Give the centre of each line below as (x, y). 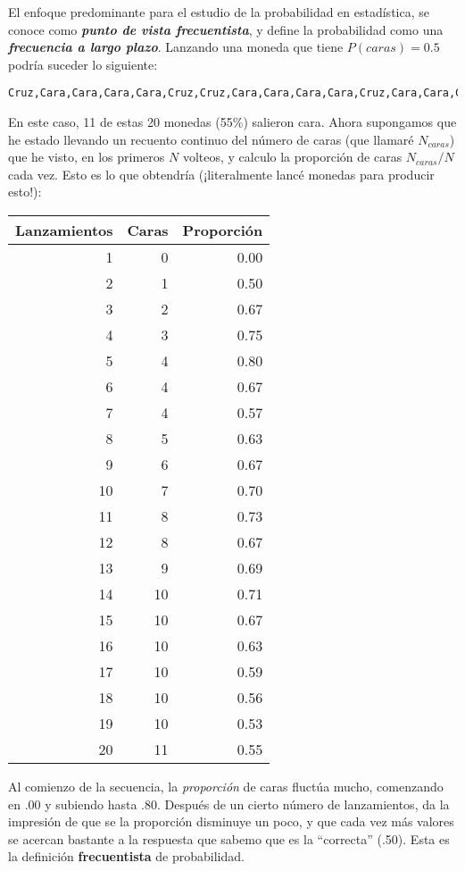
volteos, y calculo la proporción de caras (292, 157)
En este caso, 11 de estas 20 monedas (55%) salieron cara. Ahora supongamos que (232, 122)
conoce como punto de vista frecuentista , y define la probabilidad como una (226, 29)
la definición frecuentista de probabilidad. (126, 856)
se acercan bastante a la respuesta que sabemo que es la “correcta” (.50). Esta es (229, 838)
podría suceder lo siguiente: (83, 64)
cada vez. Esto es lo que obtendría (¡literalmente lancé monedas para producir (221, 174)
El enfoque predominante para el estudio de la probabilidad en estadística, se (219, 12)
